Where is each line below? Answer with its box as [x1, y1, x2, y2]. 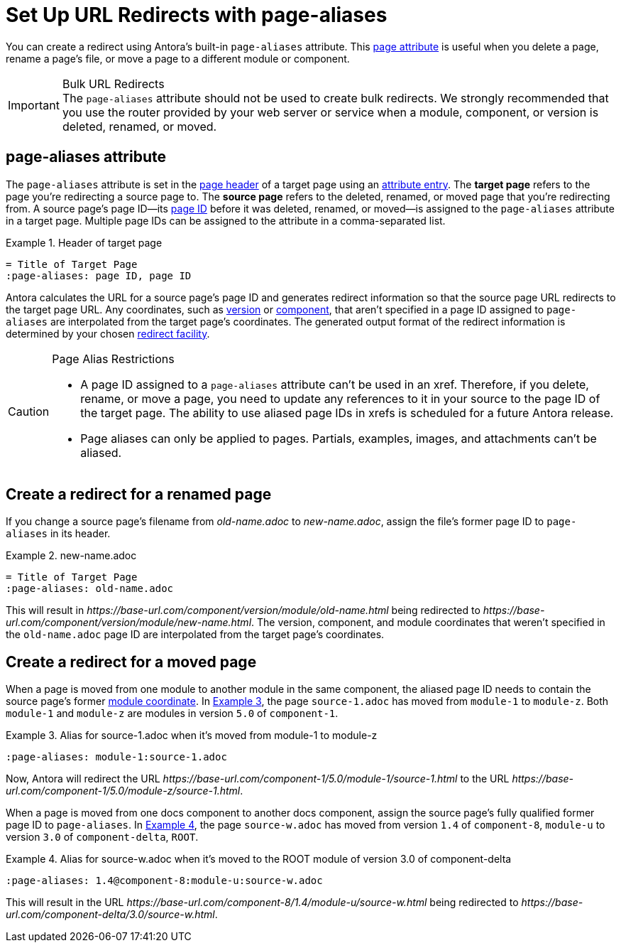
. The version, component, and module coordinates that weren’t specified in [251, 616, 605, 629]
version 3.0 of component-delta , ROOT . [6, 831, 199, 844]
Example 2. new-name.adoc [6, 549, 137, 562]
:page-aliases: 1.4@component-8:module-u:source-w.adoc [6, 875, 323, 887]
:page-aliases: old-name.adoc [6, 583, 174, 595]
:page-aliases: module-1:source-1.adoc [6, 751, 227, 763]
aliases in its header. [6, 527, 111, 540]
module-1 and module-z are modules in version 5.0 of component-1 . [6, 707, 339, 720]
